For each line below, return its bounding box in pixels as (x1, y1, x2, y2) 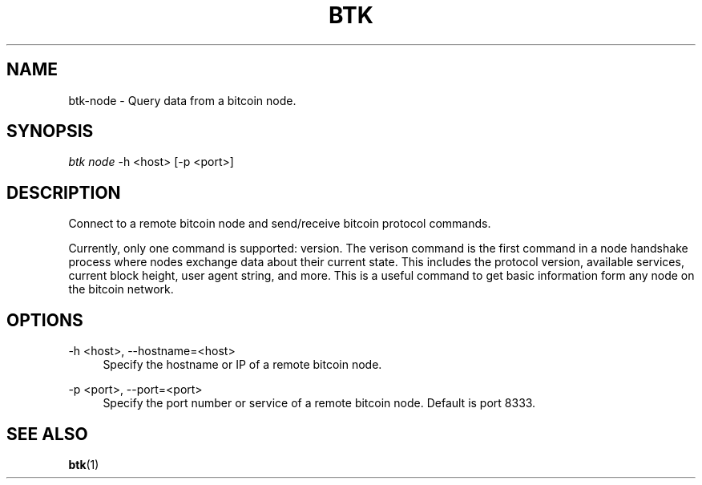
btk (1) (68, 457, 99, 471)
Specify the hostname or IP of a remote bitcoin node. (103, 358, 382, 372)
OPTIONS (6, 309, 83, 330)
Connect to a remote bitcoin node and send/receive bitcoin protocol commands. (68, 216, 491, 231)
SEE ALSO (6, 423, 88, 444)
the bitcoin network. (68, 282, 174, 297)
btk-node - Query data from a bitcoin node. (68, 93, 297, 107)
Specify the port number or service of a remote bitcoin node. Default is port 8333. (103, 396, 536, 410)
